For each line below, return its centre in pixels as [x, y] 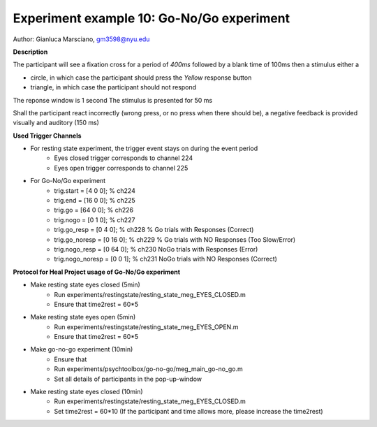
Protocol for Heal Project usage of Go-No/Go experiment [97, 272]
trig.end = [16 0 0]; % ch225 [95, 201]
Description [30, 52]
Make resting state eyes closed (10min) [87, 392]
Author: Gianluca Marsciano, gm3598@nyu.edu [81, 39]
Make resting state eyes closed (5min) [86, 285]
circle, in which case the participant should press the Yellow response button [141, 78]
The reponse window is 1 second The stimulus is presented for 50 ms [113, 100]
